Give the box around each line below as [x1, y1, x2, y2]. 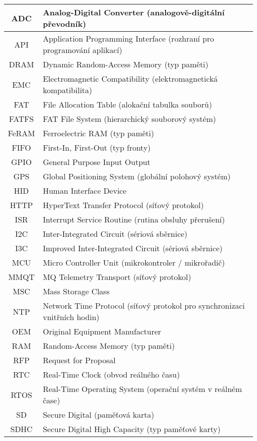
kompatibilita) [43, 84, 92, 96]
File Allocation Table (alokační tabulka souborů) [43, 99, 212, 110]
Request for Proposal [43, 354, 116, 366]
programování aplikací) [43, 44, 123, 55]
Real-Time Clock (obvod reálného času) [43, 369, 180, 380]
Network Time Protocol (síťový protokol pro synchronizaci [43, 300, 245, 311]
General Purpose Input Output [43, 156, 151, 167]
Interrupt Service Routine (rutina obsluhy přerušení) [43, 214, 225, 225]
